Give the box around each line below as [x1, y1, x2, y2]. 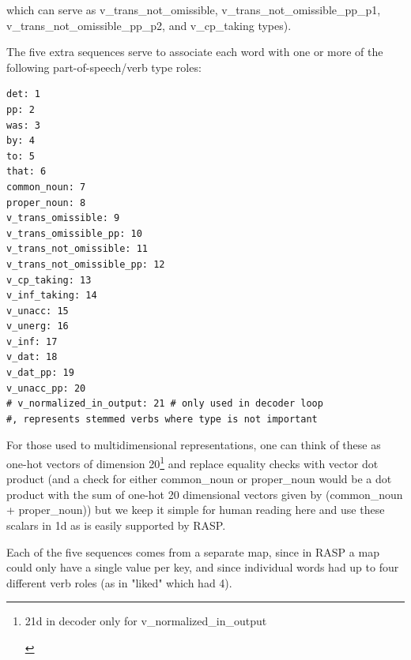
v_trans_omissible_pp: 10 [6, 227, 142, 239]
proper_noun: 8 [6, 197, 86, 208]
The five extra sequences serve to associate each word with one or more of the [6, 43, 383, 60]
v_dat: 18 [6, 351, 58, 363]
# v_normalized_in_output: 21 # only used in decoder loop [6, 398, 323, 410]
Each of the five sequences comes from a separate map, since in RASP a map [6, 543, 379, 560]
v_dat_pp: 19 [6, 367, 74, 379]
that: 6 [6, 166, 47, 178]
